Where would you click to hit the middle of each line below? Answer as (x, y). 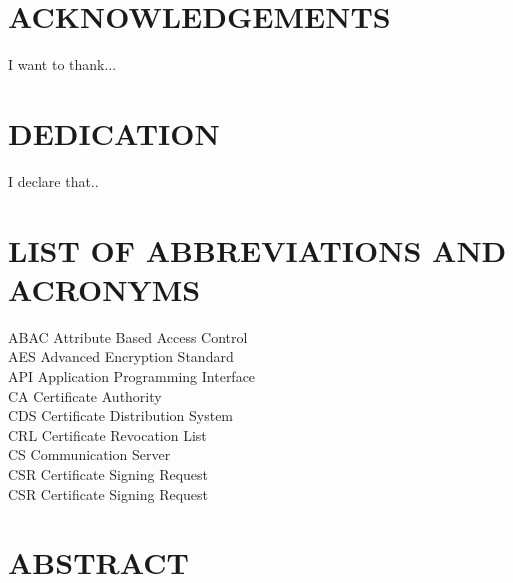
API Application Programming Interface (132, 375)
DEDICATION (114, 132)
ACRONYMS (104, 288)
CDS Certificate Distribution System (121, 415)
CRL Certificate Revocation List (107, 434)
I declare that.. (53, 180)
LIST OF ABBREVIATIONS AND (257, 249)
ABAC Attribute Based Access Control (128, 336)
